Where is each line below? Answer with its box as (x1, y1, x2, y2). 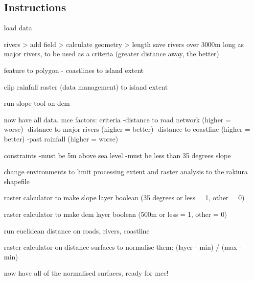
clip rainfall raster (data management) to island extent (4, 81, 168, 92)
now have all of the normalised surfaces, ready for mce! (4, 268, 169, 278)
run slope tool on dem (4, 98, 70, 108)
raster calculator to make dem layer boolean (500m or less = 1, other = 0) (4, 209, 227, 219)
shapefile (4, 176, 30, 186)
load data (4, 23, 32, 33)
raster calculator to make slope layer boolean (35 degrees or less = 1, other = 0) (4, 192, 245, 203)
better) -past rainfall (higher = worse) (4, 133, 118, 143)
